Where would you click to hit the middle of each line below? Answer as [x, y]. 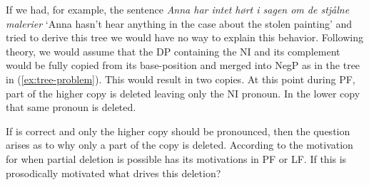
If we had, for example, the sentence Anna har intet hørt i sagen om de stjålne [178, 9]
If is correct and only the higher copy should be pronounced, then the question [178, 131]
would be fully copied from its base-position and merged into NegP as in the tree [183, 65]
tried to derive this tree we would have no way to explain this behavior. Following [185, 37]
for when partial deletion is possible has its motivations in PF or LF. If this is [176, 158]
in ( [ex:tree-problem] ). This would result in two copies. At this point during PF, [181, 79]
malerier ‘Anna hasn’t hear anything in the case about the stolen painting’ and [179, 23]
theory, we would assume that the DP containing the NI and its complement [173, 51]
